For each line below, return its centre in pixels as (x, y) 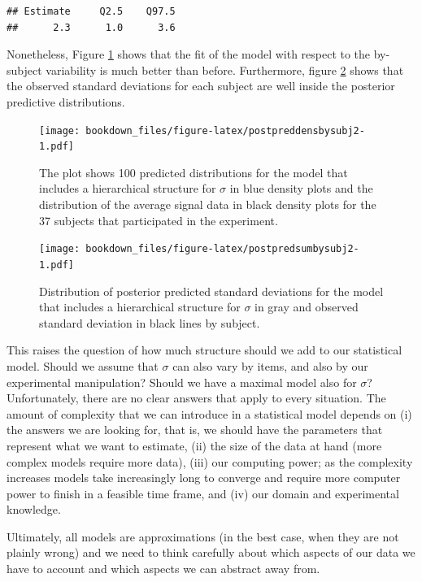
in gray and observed (307, 307)
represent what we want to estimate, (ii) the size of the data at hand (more (194, 445)
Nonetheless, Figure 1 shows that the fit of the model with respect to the (189, 54)
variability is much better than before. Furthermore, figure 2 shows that (225, 69)
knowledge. (34, 509)
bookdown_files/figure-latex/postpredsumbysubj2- (222, 249)
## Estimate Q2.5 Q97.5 (91, 11)
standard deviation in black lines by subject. (150, 322)
